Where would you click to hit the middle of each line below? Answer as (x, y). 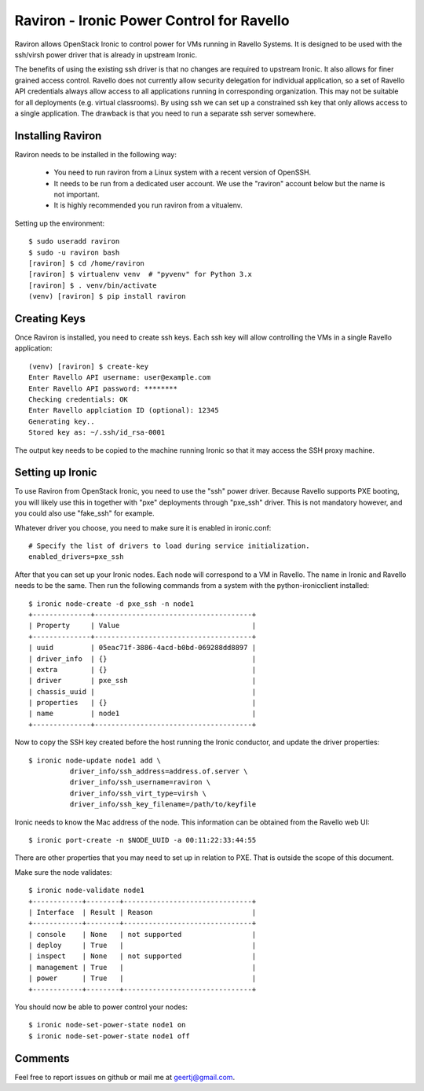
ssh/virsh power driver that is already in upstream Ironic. (106, 54)
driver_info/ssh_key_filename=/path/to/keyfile (163, 804)
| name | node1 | (143, 714)
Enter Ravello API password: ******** (103, 388)
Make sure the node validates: (63, 872)
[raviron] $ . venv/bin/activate (93, 285)
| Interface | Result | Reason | (143, 912)
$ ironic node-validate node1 (87, 891)
